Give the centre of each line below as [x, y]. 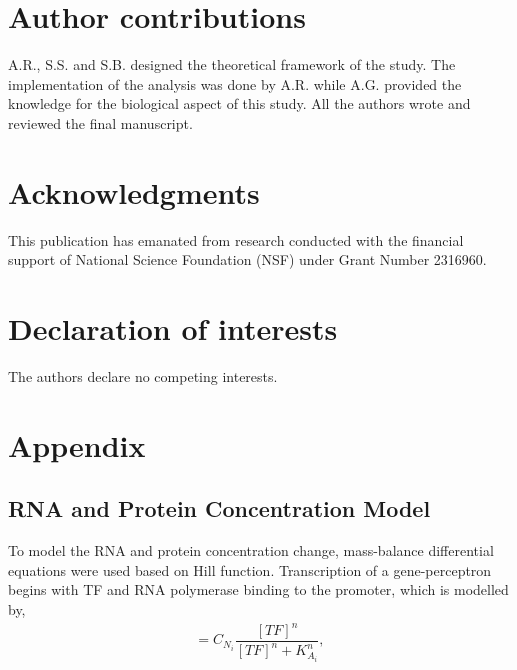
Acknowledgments [134, 191]
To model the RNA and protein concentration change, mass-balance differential [251, 550]
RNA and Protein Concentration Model [219, 508]
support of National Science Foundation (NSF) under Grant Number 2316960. [247, 259]
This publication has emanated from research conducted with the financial [236, 239]
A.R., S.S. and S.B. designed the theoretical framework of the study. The [232, 64]
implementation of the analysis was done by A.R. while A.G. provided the [235, 83]
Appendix [77, 444]
